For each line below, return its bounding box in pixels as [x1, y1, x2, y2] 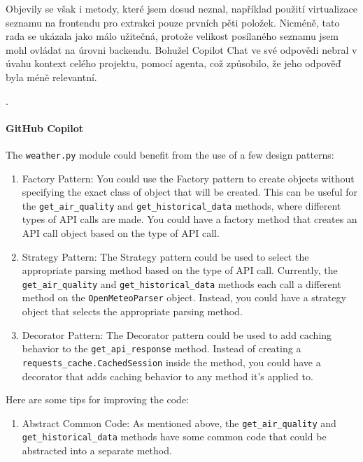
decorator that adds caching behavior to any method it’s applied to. [22, 368, 313, 383]
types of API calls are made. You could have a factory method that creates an [22, 212, 357, 226]
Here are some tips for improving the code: [6, 392, 190, 407]
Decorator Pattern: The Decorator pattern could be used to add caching [22, 327, 332, 342]
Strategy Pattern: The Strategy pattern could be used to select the [22, 249, 309, 264]
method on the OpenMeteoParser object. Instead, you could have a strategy [22, 290, 346, 305]
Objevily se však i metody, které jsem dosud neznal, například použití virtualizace [6, 1, 357, 15]
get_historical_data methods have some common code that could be [22, 429, 327, 444]
